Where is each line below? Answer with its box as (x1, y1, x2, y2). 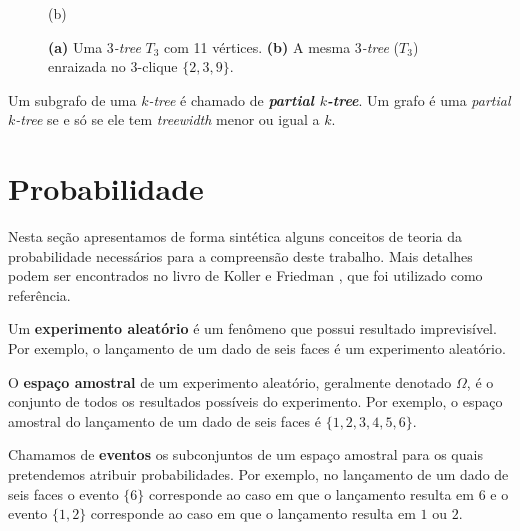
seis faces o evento (8, 483, 119, 504)
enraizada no (48, 56, 126, 77)
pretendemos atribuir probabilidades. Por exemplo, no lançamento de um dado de (8, 464, 509, 485)
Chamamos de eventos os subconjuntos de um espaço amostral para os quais (8, 444, 483, 465)
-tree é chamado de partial (148, 89, 314, 110)
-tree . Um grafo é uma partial (327, 89, 511, 110)
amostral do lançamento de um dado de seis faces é (8, 410, 321, 431)
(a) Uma (48, 36, 103, 57)
